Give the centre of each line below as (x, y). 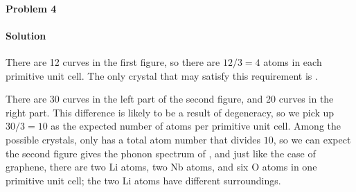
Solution (26, 35)
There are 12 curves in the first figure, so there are (113, 61)
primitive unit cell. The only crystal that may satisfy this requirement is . (162, 75)
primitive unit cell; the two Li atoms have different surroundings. (143, 180)
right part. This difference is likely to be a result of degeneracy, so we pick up (170, 112)
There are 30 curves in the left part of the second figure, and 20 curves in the (170, 99)
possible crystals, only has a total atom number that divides (133, 139)
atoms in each (293, 61)
